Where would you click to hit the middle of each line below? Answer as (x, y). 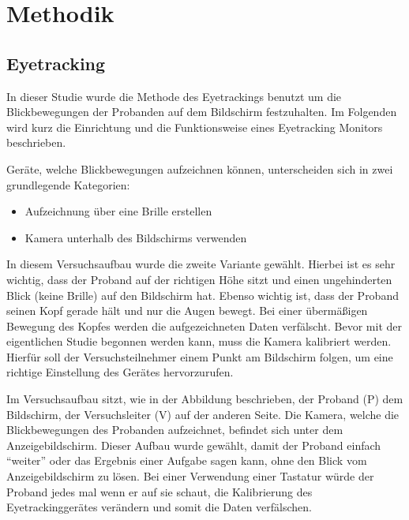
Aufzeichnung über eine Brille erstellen (118, 211)
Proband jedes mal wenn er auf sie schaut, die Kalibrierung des (159, 491)
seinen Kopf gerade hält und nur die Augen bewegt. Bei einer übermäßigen (187, 311)
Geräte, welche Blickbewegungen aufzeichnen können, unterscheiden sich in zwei (200, 168)
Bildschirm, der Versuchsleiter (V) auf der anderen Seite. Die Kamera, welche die (203, 414)
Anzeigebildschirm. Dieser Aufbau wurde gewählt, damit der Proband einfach (194, 445)
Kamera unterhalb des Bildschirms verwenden (136, 237)
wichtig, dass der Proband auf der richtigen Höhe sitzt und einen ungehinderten (199, 279)
